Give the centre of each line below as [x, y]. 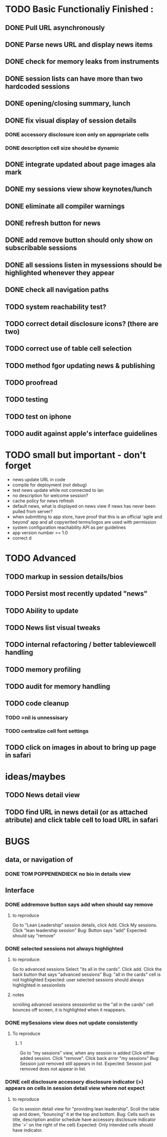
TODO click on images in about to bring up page [81, 747]
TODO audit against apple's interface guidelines [81, 434]
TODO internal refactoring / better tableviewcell [81, 645]
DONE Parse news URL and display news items [79, 44]
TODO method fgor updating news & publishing [80, 365]
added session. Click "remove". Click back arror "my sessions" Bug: [89, 1058]
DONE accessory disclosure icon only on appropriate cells [77, 135]
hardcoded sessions [37, 86]
